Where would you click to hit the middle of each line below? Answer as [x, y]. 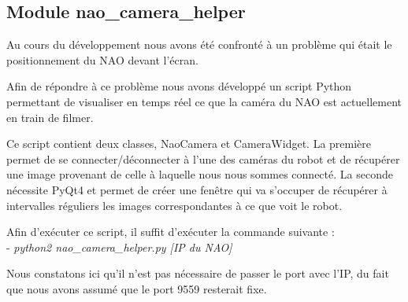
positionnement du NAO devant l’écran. [102, 59]
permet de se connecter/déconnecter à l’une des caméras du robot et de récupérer [203, 158]
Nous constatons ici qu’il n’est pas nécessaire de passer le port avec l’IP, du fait [198, 273]
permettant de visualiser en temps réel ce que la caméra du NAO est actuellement [204, 101]
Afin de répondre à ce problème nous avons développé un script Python [179, 86]
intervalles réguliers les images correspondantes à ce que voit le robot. [174, 205]
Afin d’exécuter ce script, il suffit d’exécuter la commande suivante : [171, 232]
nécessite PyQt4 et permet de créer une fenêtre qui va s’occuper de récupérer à [197, 189]
